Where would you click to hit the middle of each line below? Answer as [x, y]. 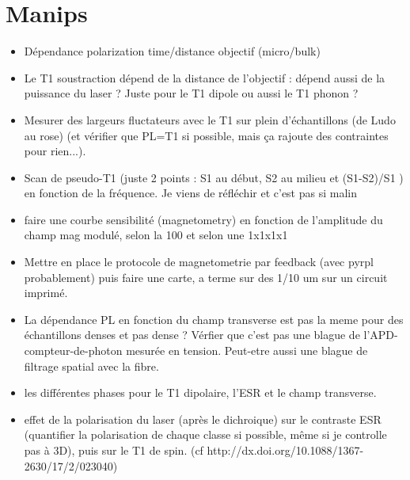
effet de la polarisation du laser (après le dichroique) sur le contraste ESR [203, 419]
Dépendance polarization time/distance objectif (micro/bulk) [172, 51]
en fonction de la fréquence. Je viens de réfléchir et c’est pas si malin [190, 193]
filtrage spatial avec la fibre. [91, 366]
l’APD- [381, 335]
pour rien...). [55, 151]
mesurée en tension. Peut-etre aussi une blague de [247, 350]
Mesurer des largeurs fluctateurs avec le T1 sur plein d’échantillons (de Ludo [210, 119]
